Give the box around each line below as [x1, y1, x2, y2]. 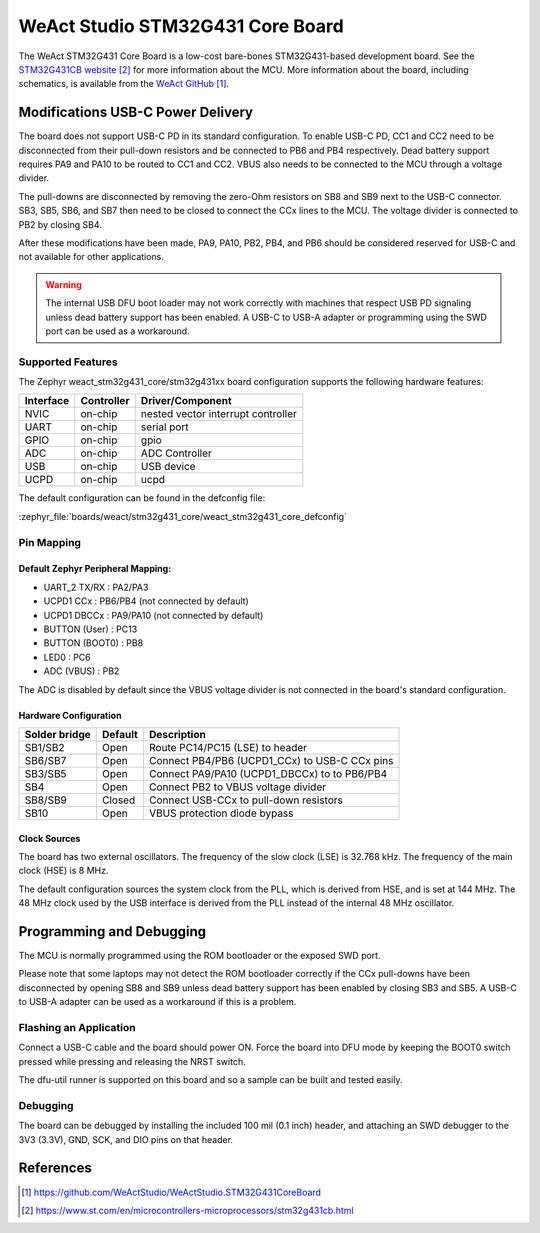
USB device [140, 460, 196, 474]
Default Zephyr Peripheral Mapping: [18, 563, 172, 575]
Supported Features [18, 355, 119, 369]
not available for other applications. [18, 251, 165, 263]
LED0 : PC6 [43, 651, 92, 663]
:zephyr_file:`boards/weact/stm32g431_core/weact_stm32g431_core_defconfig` [18, 510, 347, 522]
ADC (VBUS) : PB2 [43, 665, 120, 677]
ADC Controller [140, 446, 212, 460]
